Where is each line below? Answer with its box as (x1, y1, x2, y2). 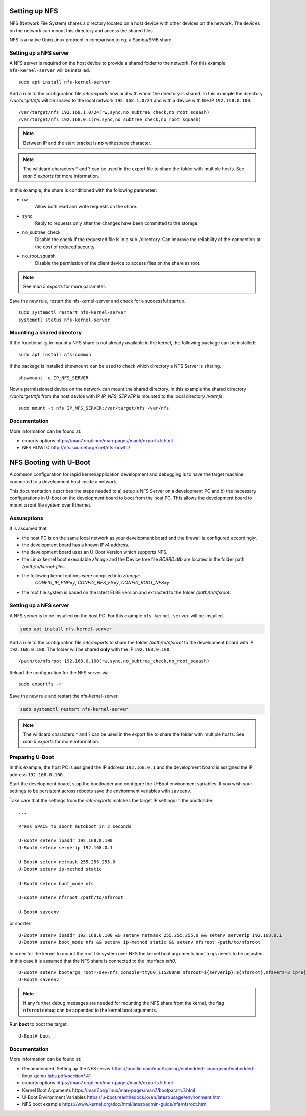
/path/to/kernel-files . (22, 563, 66, 569)
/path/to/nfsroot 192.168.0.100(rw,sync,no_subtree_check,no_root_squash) (18, 658, 210, 664)
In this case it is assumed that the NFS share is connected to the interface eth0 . (9, 958, 177, 964)
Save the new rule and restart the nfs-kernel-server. (9, 693, 119, 699)
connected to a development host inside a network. (9, 479, 118, 485)
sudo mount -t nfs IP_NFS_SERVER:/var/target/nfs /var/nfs (18, 405, 169, 411)
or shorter (9, 920, 31, 926)
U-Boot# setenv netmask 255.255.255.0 (18, 859, 116, 865)
